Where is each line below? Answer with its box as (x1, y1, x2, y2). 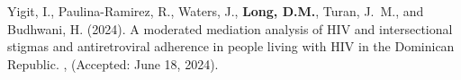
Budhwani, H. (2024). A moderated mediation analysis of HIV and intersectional (7, 19, 453, 38)
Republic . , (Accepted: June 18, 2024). (7, 54, 219, 73)
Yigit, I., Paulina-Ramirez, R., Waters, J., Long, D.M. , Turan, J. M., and (7, 2, 424, 20)
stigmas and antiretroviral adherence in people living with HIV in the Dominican (7, 37, 455, 56)
